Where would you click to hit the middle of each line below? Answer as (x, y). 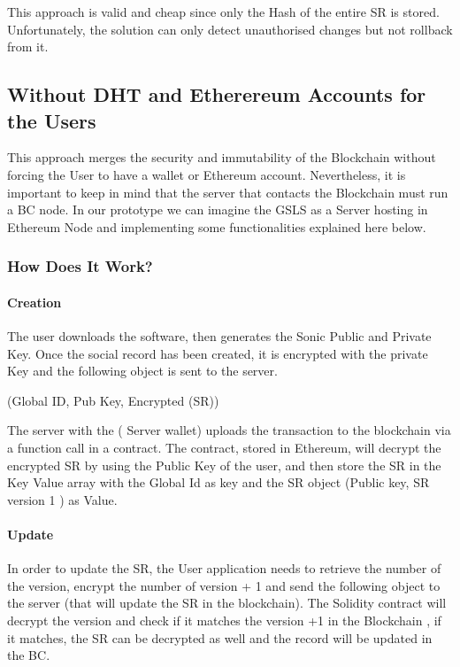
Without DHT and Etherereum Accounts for (217, 94)
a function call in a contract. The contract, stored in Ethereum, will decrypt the (224, 447)
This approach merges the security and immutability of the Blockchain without (222, 157)
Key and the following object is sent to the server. (142, 371)
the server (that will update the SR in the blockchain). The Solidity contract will (227, 603)
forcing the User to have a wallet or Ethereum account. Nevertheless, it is (207, 174)
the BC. (29, 655)
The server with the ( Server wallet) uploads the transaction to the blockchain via (229, 430)
